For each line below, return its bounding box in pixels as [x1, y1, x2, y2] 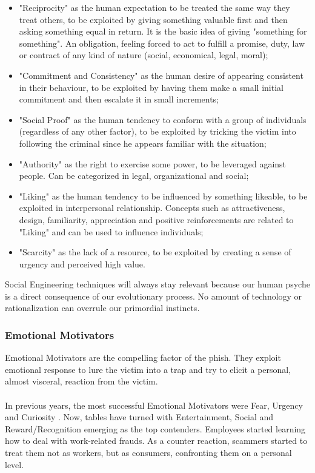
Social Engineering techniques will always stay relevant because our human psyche [5, 278, 310, 290]
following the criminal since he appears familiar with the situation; [19, 136, 267, 149]
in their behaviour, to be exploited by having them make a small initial [19, 81, 283, 93]
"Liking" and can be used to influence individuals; [19, 225, 204, 238]
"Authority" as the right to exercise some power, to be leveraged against [19, 157, 287, 170]
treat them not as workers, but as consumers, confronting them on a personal [5, 446, 292, 459]
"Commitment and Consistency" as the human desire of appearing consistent [19, 69, 303, 81]
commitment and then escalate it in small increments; [19, 93, 219, 106]
